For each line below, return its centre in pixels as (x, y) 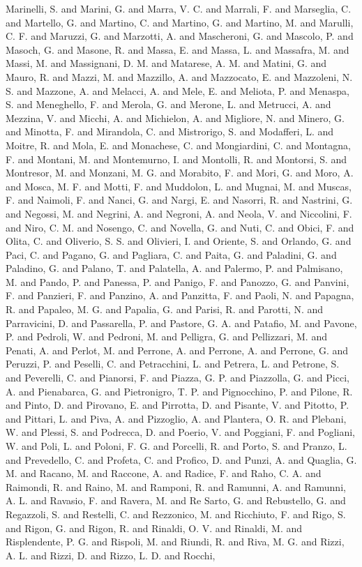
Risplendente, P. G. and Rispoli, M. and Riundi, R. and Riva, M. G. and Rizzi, (175, 542)
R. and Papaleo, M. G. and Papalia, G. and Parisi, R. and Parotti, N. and (165, 309)
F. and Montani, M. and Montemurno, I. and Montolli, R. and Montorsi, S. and (176, 159)
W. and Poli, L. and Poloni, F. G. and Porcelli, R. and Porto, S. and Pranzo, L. (176, 446)
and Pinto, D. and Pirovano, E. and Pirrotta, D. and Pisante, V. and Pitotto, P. (178, 405)
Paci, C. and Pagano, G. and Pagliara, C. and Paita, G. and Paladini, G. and (171, 254)
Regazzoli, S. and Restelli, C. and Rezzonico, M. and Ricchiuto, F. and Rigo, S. (176, 514)
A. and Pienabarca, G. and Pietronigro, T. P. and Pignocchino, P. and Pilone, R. (179, 391)
